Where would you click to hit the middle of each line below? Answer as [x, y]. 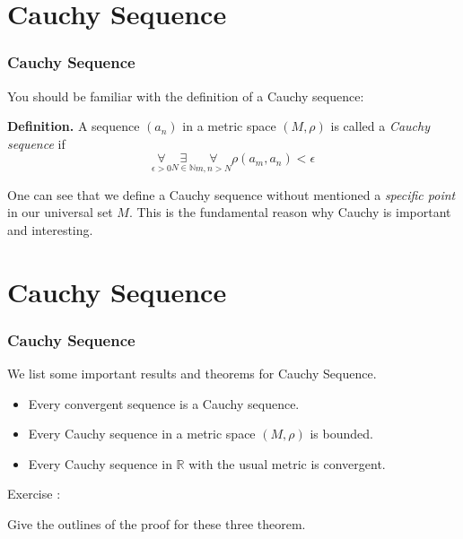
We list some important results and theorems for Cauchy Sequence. [192, 373]
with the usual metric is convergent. [287, 463]
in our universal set [60, 212]
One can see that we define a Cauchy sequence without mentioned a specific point [231, 194]
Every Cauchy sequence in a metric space [142, 434]
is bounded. [341, 434]
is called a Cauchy [380, 126]
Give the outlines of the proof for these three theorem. [157, 523]
